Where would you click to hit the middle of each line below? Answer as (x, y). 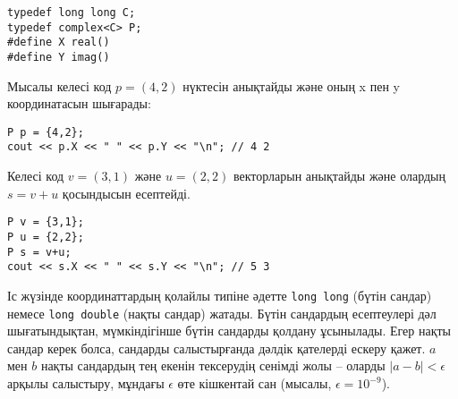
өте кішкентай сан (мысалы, (254, 383)
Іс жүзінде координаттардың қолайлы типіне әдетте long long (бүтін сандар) (220, 295)
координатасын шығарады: (79, 103)
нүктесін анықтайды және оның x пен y (291, 85)
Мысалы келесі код (59, 85)
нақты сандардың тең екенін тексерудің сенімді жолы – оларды (213, 365)
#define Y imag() (59, 57)
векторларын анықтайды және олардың (339, 176)
